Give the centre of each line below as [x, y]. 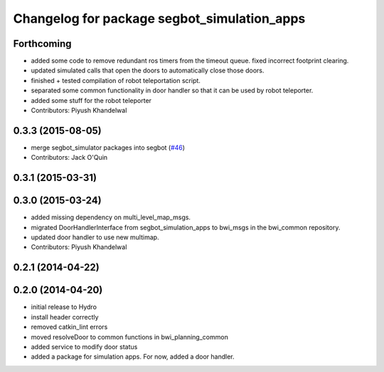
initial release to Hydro [64, 307]
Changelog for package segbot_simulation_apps [159, 18]
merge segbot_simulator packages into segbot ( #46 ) [108, 147]
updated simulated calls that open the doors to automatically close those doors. [148, 70]
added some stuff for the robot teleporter [91, 100]
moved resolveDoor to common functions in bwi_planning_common [130, 337]
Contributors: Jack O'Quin [69, 158]
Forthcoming [42, 44]
